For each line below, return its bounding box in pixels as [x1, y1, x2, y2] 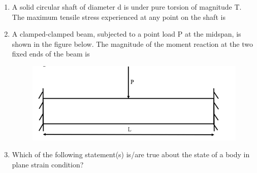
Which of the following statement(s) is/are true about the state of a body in [12, 149, 250, 160]
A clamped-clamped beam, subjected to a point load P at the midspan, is [12, 28, 241, 39]
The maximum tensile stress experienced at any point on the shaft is [12, 11, 226, 22]
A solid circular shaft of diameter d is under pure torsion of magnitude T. [12, 2, 242, 12]
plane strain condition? [12, 159, 84, 169]
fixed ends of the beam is [12, 48, 90, 59]
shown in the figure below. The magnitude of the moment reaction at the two [12, 38, 253, 49]
